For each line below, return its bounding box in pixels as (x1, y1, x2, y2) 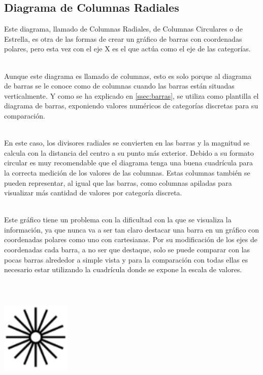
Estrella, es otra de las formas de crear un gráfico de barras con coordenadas (4, 33, 242, 44)
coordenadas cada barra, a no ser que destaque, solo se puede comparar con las (4, 244, 250, 255)
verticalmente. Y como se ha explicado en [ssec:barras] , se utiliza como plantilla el (4, 90, 259, 101)
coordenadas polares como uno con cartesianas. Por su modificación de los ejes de (4, 234, 258, 245)
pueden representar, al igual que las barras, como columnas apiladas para (4, 177, 232, 188)
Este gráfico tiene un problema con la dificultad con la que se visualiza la (4, 214, 232, 225)
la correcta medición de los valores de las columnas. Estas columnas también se (4, 167, 250, 178)
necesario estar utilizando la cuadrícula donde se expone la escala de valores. (4, 264, 242, 275)
